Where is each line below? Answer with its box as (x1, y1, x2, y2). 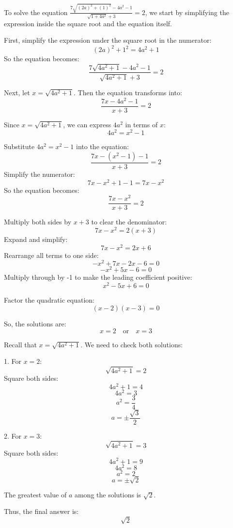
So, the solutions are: (4, 318, 66, 328)
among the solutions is (74, 490, 141, 500)
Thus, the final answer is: (4, 506, 79, 516)
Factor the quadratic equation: (4, 295, 94, 305)
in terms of (125, 119, 158, 129)
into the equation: (76, 141, 129, 152)
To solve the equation (4, 7, 68, 17)
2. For (4, 430, 22, 441)
